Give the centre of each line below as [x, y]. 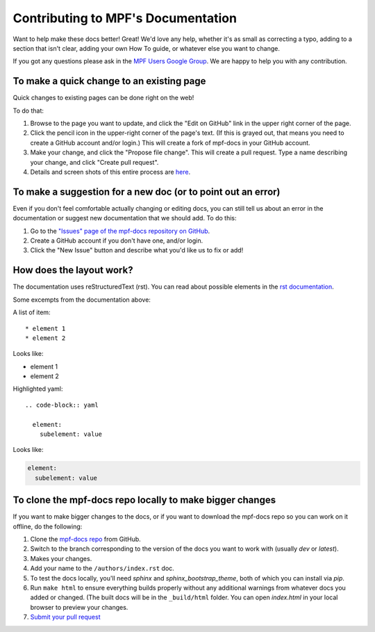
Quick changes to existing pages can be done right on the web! [103, 98]
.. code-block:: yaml [62, 405]
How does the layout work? [73, 270]
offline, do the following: [48, 526]
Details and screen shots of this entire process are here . [110, 172]
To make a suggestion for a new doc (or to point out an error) [147, 192]
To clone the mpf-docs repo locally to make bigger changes [144, 500]
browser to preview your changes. [79, 607]
